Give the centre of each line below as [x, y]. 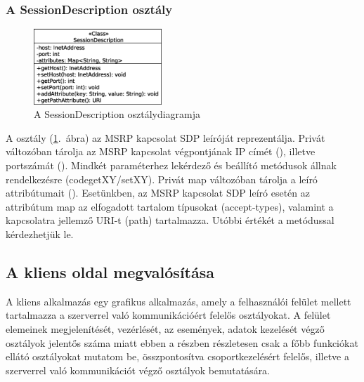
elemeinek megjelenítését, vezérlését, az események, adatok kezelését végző [165, 328]
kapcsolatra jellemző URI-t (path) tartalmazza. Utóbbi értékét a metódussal [170, 220]
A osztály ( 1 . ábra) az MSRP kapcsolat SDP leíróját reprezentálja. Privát [165, 137]
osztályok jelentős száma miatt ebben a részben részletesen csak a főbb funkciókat [182, 342]
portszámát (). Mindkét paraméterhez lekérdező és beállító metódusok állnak [171, 165]
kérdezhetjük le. [40, 233]
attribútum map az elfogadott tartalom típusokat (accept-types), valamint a [170, 206]
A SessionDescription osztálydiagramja [117, 114]
